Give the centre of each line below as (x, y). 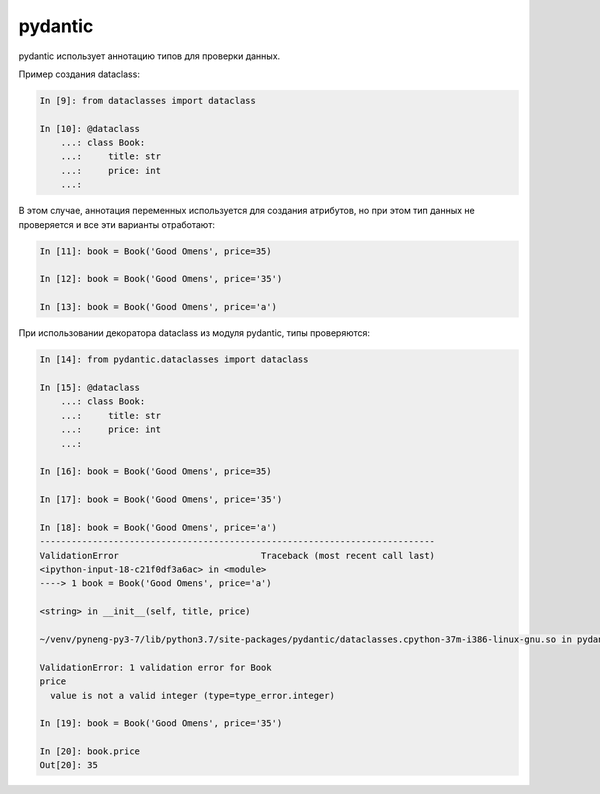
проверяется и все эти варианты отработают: (116, 224)
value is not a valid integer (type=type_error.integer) (192, 695)
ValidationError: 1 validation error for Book (155, 667)
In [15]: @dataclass (89, 387)
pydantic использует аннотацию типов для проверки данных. (149, 56)
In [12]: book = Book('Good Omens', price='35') (161, 279)
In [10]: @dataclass (89, 128)
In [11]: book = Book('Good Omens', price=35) (155, 251)
